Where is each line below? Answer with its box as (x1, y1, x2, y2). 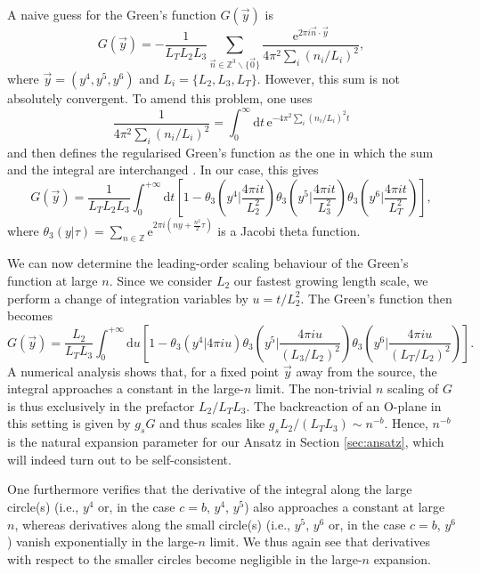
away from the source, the (296, 361, 437, 380)
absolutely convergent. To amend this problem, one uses (7, 89, 313, 107)
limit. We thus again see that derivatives (209, 532, 431, 551)
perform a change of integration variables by (7, 288, 248, 307)
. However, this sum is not (256, 69, 400, 87)
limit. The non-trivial (255, 379, 372, 398)
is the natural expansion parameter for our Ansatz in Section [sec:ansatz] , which (7, 433, 444, 451)
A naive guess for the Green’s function (7, 5, 216, 23)
